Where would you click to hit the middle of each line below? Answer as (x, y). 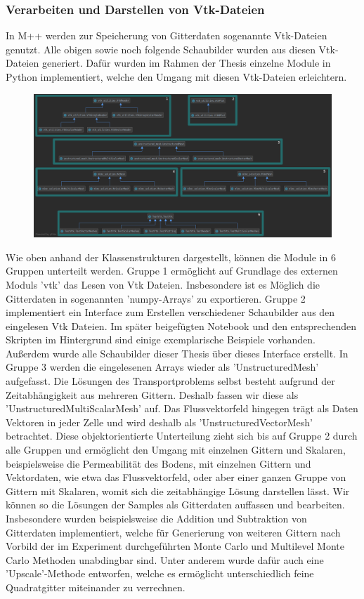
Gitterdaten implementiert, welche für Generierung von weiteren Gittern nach (173, 532)
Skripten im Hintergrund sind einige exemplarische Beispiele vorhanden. (161, 340)
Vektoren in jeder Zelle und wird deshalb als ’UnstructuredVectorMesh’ (159, 422)
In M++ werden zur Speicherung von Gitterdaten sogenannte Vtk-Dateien (167, 35)
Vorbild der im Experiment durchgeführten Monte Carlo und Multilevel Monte (175, 546)
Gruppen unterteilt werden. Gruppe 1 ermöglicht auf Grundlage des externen (172, 271)
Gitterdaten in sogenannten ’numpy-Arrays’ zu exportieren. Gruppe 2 (156, 298)
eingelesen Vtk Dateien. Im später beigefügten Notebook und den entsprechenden (181, 325)
